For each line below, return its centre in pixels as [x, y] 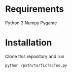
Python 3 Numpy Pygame [31, 23]
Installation [29, 43]
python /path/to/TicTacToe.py [36, 65]
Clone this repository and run [35, 56]
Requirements [35, 9]
